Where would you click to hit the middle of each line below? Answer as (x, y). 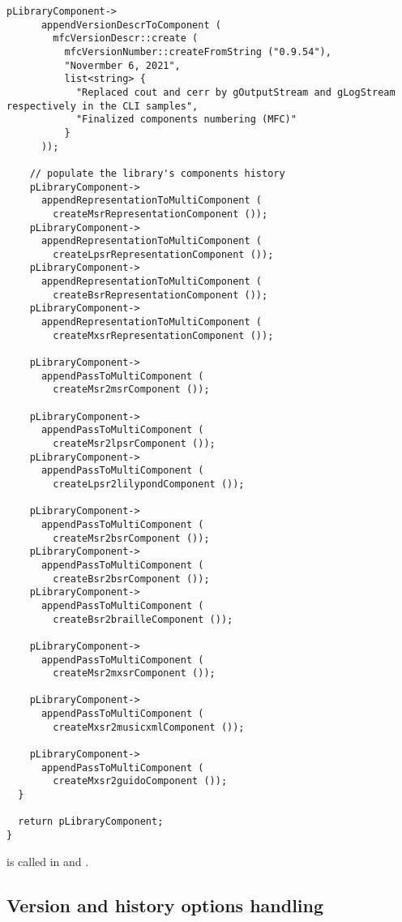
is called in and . (48, 861)
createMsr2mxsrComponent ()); (134, 673)
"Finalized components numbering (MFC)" (186, 120)
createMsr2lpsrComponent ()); (134, 444)
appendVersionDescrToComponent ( (131, 25)
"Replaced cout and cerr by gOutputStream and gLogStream (235, 92)
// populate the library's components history (157, 173)
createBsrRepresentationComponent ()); (160, 295)
